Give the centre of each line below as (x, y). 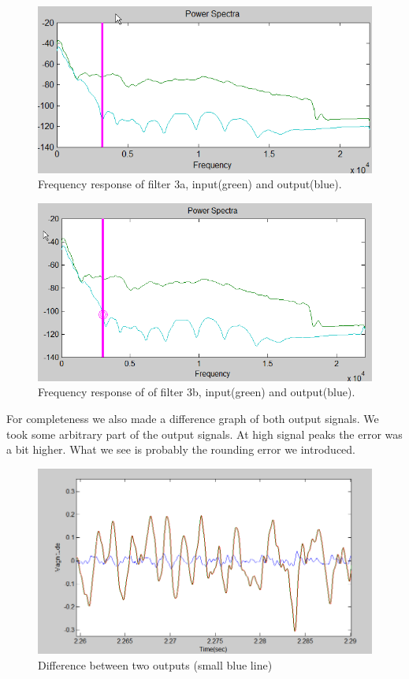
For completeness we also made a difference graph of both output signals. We (193, 419)
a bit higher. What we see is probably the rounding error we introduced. (181, 449)
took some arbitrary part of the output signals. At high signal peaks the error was (204, 434)
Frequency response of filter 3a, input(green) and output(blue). (190, 184)
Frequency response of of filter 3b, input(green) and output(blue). (197, 392)
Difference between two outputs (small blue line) (155, 664)
